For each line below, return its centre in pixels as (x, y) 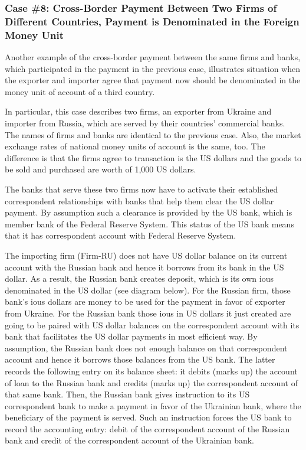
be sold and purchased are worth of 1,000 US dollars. (101, 169)
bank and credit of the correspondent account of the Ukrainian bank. (130, 440)
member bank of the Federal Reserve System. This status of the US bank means (149, 224)
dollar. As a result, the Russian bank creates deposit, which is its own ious (139, 278)
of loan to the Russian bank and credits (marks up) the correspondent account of (151, 382)
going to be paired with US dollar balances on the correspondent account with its (152, 325)
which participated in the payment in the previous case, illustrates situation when (153, 68)
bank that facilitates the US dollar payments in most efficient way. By (131, 336)
